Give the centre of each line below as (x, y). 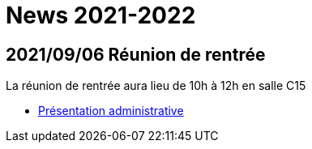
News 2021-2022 (101, 15)
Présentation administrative (111, 111)
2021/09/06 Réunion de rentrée (136, 54)
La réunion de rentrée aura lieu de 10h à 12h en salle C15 (156, 86)
